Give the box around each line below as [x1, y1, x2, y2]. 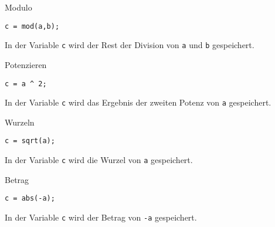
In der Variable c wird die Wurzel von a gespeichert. [5, 154, 193, 166]
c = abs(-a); [5, 194, 55, 203]
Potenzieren [5, 58, 47, 70]
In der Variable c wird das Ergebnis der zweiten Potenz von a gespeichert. [5, 96, 271, 109]
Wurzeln [5, 116, 35, 128]
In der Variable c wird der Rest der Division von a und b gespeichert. [5, 39, 254, 51]
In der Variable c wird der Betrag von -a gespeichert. [5, 211, 197, 223]
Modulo [5, 1, 32, 13]
